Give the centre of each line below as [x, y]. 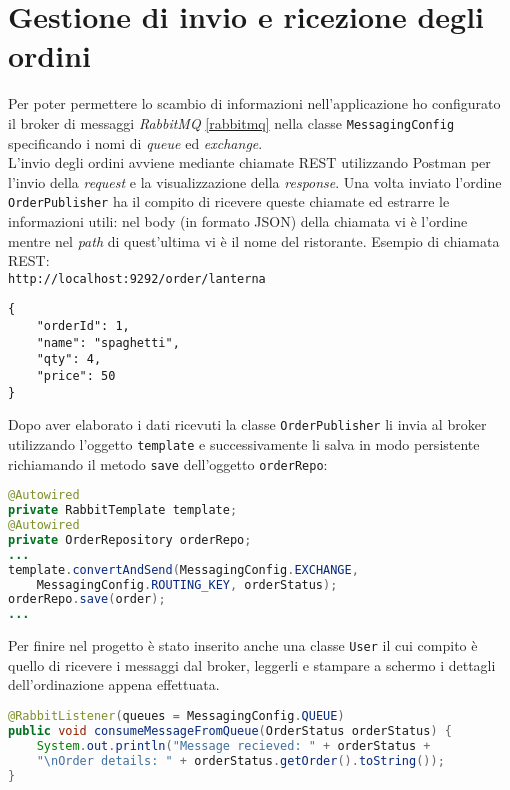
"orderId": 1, [83, 326]
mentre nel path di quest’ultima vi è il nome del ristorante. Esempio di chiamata [254, 240]
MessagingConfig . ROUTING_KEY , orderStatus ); [187, 584]
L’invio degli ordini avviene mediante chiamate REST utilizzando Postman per [249, 162]
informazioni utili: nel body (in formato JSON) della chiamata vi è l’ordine [238, 221]
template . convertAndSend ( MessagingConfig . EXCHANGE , [183, 569]
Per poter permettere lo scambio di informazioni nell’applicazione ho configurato [254, 103]
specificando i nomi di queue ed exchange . [135, 142]
